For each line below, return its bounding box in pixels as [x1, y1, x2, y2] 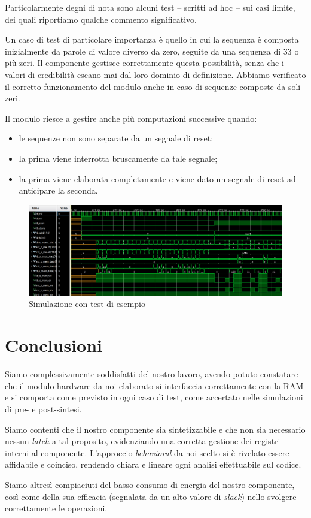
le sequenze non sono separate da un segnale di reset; [19, 132, 214, 144]
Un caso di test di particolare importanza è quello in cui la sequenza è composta [5, 33, 299, 46]
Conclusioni [5, 333, 102, 357]
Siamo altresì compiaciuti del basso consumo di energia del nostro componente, [5, 478, 295, 490]
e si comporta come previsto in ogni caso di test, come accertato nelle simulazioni [5, 391, 303, 403]
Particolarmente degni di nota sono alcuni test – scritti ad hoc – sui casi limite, [5, 1, 295, 13]
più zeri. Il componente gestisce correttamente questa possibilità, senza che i [5, 56, 284, 69]
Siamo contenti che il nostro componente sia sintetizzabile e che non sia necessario [5, 423, 306, 435]
